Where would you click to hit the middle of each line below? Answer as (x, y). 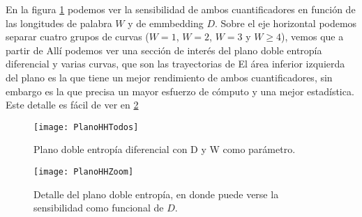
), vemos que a (312, 37)
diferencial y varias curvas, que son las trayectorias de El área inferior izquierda (175, 64)
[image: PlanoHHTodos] (86, 127)
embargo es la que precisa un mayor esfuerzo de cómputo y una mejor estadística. (180, 91)
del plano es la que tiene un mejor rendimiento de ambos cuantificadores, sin (169, 77)
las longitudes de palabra (59, 23)
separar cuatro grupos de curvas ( (77, 37)
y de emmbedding (166, 23)
